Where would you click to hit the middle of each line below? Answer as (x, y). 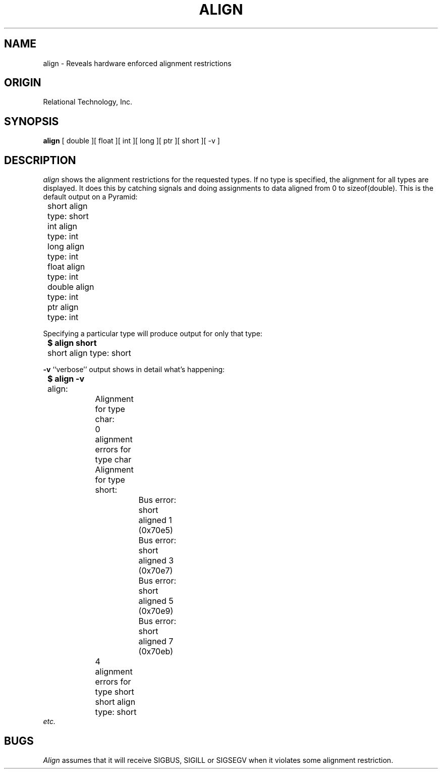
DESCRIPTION (40, 160)
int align (63, 226)
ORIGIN (23, 83)
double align (71, 287)
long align (66, 247)
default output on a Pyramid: (90, 197)
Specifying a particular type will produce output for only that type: (153, 334)
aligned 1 (155, 520)
